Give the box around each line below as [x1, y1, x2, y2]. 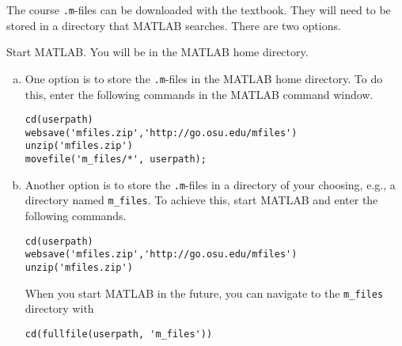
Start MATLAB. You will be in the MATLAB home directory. [6, 44, 309, 60]
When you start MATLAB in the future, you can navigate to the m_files [25, 284, 384, 301]
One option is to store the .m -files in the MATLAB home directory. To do [25, 70, 383, 86]
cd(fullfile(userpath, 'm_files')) [25, 328, 213, 340]
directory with [25, 300, 94, 317]
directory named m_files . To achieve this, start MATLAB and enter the [25, 192, 378, 208]
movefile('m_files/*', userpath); [25, 154, 207, 165]
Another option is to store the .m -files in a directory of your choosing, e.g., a [25, 176, 396, 192]
